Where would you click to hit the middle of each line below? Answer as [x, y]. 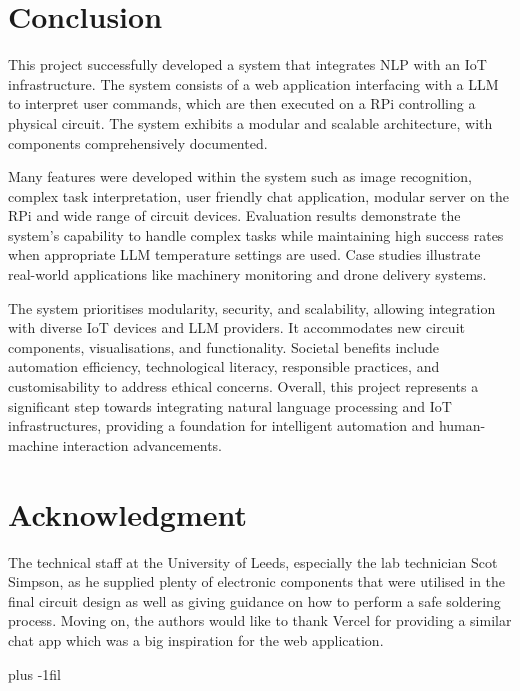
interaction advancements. [142, 444]
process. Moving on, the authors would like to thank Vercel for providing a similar [260, 620]
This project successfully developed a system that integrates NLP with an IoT [247, 64]
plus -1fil [34, 673]
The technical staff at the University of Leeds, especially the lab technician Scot [253, 561]
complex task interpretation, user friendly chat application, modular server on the [259, 195]
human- [462, 425]
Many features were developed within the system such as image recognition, [240, 176]
